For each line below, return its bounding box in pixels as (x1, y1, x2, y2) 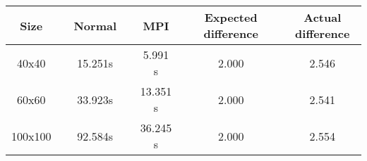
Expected (204, 9, 258, 25)
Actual (303, 9, 342, 25)
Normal (73, 17, 117, 34)
